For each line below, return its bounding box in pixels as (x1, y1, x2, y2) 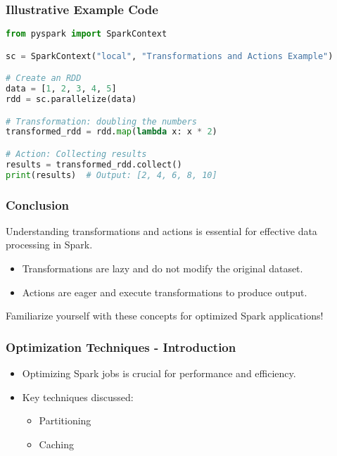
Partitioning (39, 413, 91, 428)
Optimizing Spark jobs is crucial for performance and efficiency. (22, 366, 296, 380)
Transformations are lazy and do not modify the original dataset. (22, 261, 303, 275)
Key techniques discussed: (22, 389, 134, 404)
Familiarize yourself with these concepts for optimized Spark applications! (6, 308, 324, 323)
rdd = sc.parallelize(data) (6, 94, 137, 105)
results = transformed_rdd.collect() (6, 159, 182, 170)
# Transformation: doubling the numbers (6, 116, 198, 127)
